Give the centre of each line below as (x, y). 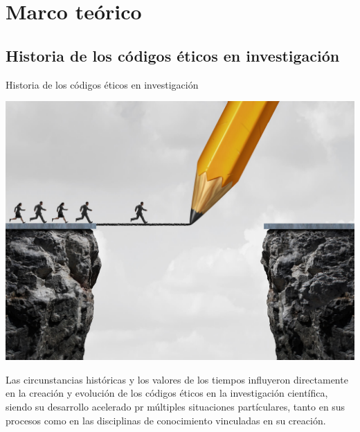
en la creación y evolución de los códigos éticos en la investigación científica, (167, 393)
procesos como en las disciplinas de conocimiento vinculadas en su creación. (166, 420)
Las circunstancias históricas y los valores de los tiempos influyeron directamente (177, 379)
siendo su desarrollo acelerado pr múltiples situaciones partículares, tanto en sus (175, 407)
